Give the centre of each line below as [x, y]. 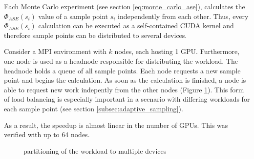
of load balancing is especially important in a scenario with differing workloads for [127, 99]
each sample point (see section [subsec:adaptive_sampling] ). [94, 108]
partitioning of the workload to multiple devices [95, 150]
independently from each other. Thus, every [183, 16]
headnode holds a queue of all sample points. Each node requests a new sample [122, 70]
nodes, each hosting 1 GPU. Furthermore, [177, 51]
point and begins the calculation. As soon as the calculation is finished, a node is [125, 80]
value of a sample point [73, 16]
